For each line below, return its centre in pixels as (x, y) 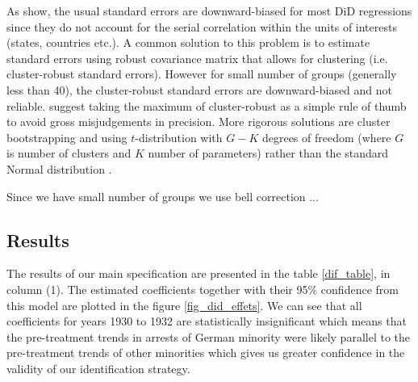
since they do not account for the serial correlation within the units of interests (202, 26)
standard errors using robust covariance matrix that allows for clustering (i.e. (197, 58)
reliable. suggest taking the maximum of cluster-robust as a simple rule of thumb (207, 105)
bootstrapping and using (67, 137)
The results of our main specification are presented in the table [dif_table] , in (199, 273)
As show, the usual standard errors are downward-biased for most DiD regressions (209, 10)
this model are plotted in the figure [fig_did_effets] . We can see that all (184, 305)
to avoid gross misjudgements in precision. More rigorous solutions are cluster (199, 122)
